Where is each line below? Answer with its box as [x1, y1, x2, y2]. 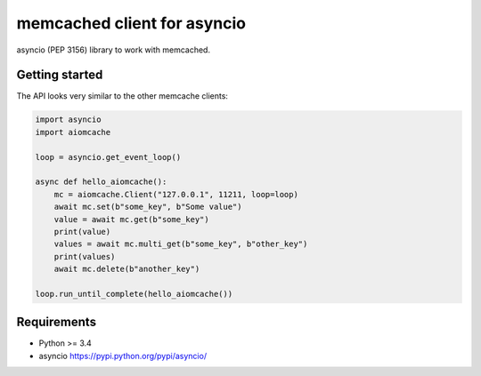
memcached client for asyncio [16, 13, 247, 33]
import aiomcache [35, 127, 111, 137]
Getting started [16, 68, 103, 83]
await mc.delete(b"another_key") [53, 264, 200, 275]
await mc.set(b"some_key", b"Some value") [53, 202, 242, 212]
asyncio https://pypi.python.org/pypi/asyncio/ [38, 350, 208, 361]
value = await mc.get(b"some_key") [53, 214, 209, 224]
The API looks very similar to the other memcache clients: [16, 91, 229, 101]
